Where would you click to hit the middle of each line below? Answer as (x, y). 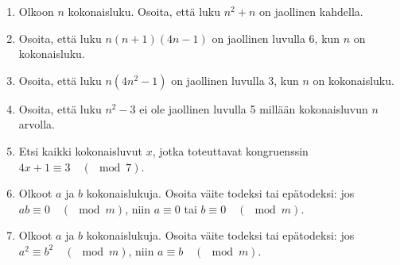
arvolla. (37, 124)
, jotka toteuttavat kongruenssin (230, 150)
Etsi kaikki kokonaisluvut (80, 150)
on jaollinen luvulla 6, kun (276, 38)
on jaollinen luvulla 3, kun (235, 80)
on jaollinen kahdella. (311, 11)
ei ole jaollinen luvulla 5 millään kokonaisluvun (254, 108)
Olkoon (36, 11)
